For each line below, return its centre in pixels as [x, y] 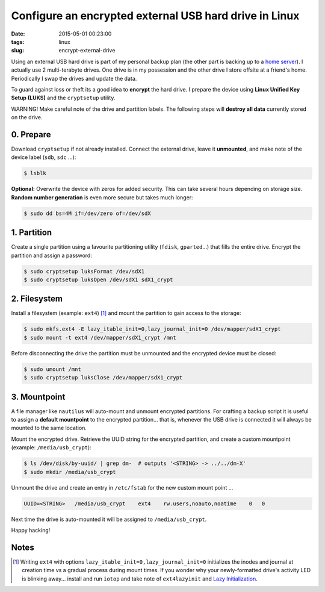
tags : [18, 42]
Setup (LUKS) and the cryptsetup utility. [63, 98]
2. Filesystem [37, 299]
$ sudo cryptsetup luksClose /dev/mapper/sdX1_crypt [103, 378]
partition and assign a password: [52, 255]
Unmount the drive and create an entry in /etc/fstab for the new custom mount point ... [122, 487]
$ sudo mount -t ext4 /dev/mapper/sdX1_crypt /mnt [100, 338]
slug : [17, 51]
